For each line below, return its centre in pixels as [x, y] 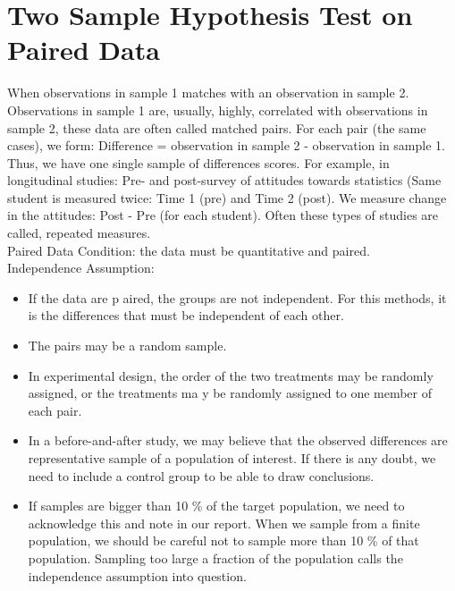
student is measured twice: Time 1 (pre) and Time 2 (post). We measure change [227, 197]
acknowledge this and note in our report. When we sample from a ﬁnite [224, 523]
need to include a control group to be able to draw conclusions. [201, 475]
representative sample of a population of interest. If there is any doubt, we [232, 458]
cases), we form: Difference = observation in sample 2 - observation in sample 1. [226, 145]
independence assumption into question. [137, 575]
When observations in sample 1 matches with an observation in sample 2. [208, 93]
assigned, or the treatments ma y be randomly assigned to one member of [230, 393]
